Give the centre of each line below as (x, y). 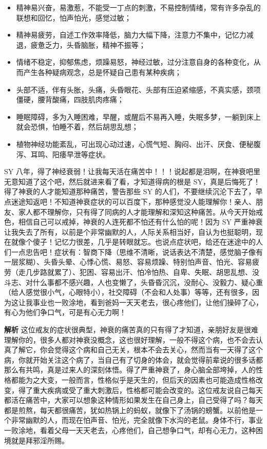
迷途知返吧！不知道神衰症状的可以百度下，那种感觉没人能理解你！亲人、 (133, 201)
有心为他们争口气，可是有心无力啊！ (65, 312)
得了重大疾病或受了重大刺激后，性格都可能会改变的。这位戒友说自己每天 (140, 390)
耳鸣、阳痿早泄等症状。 (70, 154)
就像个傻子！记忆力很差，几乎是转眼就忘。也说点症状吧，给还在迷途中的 (133, 242)
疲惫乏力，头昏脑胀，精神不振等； (88, 44)
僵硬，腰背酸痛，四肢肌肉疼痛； (70, 99)
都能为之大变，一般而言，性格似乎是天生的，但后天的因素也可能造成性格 (133, 380)
